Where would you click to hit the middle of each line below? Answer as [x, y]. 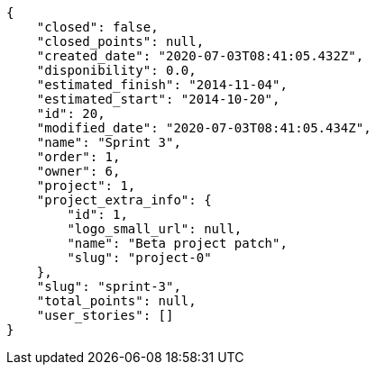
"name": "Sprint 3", [109, 142]
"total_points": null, [116, 301]
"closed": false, [97, 27]
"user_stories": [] [105, 315]
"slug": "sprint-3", [109, 286]
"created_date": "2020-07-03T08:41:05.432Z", [200, 56]
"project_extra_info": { [124, 200]
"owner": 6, [78, 171]
